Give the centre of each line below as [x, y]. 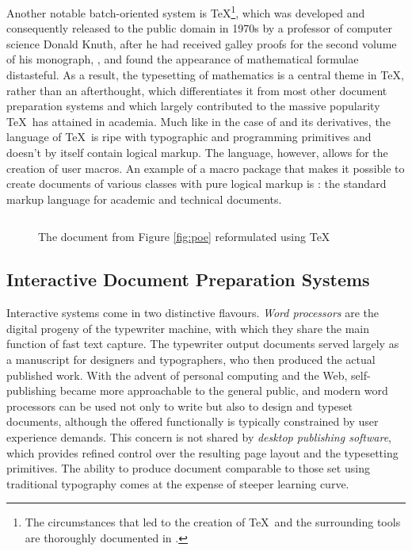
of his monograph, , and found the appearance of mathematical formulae [183, 59]
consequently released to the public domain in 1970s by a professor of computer [200, 28]
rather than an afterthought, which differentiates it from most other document [197, 90]
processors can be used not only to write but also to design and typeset [179, 406]
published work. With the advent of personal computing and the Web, [177, 375]
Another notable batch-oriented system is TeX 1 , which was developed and [186, 11]
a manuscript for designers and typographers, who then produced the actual [191, 359]
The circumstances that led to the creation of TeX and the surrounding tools [213, 522]
